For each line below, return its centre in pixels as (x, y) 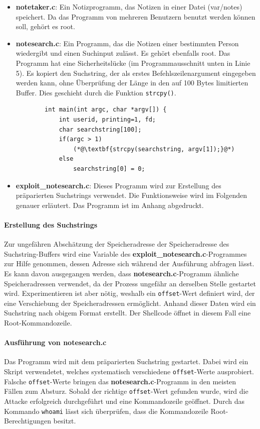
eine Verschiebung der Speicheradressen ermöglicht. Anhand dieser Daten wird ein (130, 303)
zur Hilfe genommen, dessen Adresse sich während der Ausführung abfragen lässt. (129, 263)
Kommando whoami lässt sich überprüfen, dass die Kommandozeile (106, 411)
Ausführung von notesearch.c (55, 342)
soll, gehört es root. (45, 26)
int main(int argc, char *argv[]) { (106, 110)
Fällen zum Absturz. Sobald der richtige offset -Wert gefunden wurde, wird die (126, 391)
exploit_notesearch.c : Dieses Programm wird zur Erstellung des (118, 185)
